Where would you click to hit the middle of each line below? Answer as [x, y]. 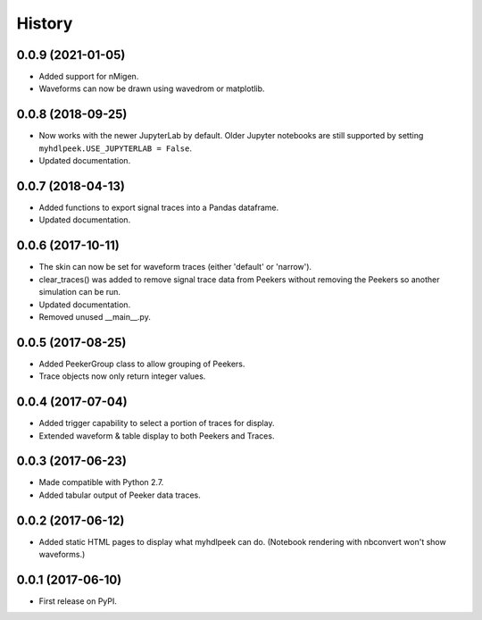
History [45, 23]
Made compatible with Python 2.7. [101, 482]
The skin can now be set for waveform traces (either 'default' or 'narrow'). [175, 267]
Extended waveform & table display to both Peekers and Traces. [157, 436]
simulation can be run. [79, 292]
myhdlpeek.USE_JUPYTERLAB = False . [115, 148]
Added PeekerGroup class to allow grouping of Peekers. [142, 364]
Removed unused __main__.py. [95, 316]
